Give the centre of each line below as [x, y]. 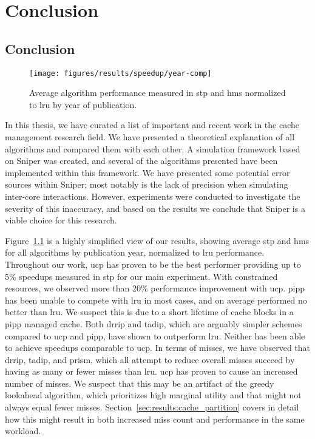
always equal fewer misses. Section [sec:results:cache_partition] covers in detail [152, 407]
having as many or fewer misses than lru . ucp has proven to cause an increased [151, 371]
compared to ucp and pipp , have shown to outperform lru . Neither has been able [155, 335]
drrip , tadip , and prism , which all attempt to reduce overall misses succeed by [150, 359]
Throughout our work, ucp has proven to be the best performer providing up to [153, 264]
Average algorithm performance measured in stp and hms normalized [157, 93]
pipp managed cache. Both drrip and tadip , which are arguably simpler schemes [154, 323]
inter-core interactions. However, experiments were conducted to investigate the [153, 196]
